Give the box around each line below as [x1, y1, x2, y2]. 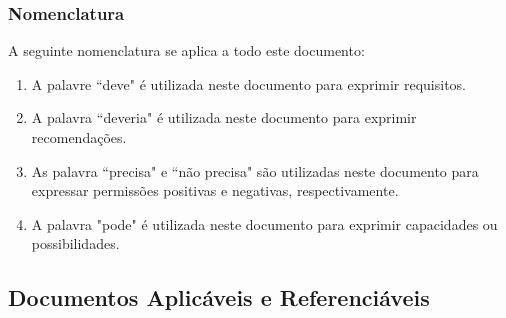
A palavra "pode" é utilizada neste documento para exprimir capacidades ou [31, 213, 498, 234]
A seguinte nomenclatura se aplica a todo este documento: [8, 40, 365, 61]
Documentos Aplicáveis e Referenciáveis [8, 282, 430, 313]
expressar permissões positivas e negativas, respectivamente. [31, 180, 399, 201]
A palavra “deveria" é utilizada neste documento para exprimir [31, 107, 417, 128]
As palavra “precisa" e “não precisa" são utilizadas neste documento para [31, 160, 479, 181]
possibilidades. [31, 233, 120, 254]
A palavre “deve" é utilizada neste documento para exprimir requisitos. [31, 73, 467, 94]
